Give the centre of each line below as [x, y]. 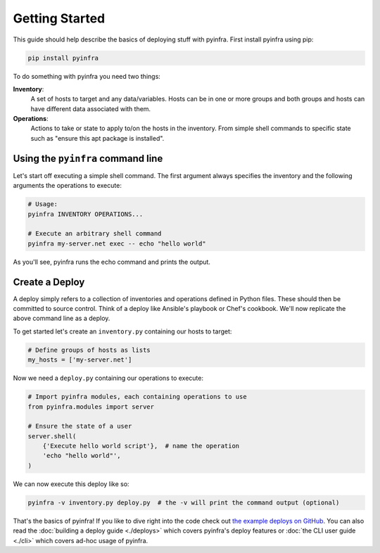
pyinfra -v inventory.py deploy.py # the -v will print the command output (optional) [184, 502]
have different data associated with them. [91, 108]
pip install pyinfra [63, 58]
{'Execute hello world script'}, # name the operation [141, 446]
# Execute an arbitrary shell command [95, 234]
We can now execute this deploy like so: [71, 484]
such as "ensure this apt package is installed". [97, 138]
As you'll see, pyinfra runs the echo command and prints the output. [112, 262]
